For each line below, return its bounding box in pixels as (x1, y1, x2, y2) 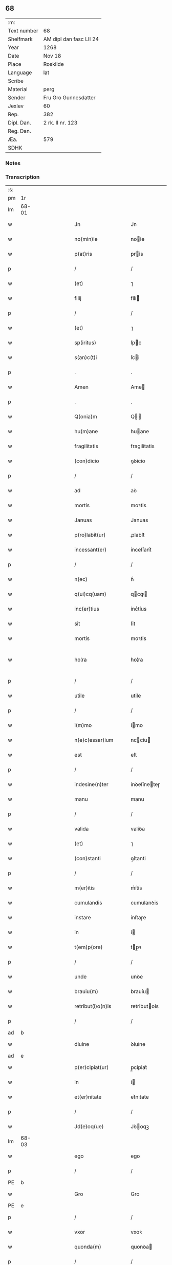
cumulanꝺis (130, 899, 159, 906)
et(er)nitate (74, 1093, 102, 1100)
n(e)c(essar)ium (74, 737, 114, 744)
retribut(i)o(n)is (74, 1003, 112, 1010)
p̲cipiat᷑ (130, 1064, 147, 1071)
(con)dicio (74, 457, 99, 465)
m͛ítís (130, 884, 142, 892)
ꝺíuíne (130, 1041, 146, 1048)
